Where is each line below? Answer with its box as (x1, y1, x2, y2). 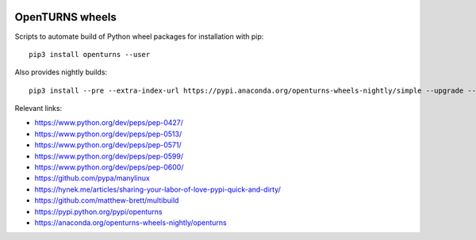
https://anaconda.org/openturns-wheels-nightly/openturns (34, 218, 227, 227)
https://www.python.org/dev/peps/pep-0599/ (34, 151, 184, 161)
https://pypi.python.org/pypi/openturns (34, 207, 163, 216)
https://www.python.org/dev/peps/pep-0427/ (34, 118, 184, 128)
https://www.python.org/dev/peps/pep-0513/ (34, 129, 182, 139)
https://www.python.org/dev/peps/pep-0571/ (34, 140, 182, 150)
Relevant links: (14, 104, 63, 113)
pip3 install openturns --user (29, 50, 151, 59)
